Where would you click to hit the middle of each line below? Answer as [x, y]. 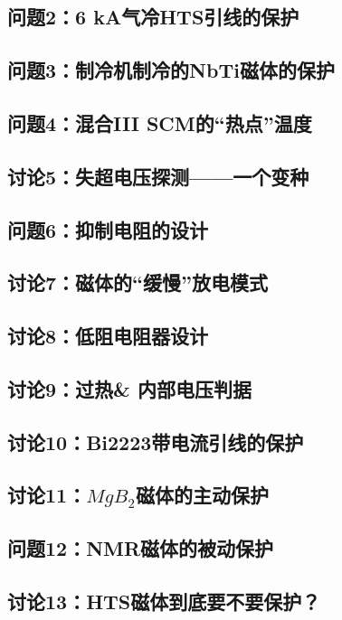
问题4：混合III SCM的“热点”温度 [160, 122]
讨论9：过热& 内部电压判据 [129, 388]
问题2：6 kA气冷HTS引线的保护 [153, 17]
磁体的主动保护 [203, 495]
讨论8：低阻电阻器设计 [108, 336]
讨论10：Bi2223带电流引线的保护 [156, 442]
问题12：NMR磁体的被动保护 [141, 548]
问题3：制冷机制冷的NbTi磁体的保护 [171, 70]
